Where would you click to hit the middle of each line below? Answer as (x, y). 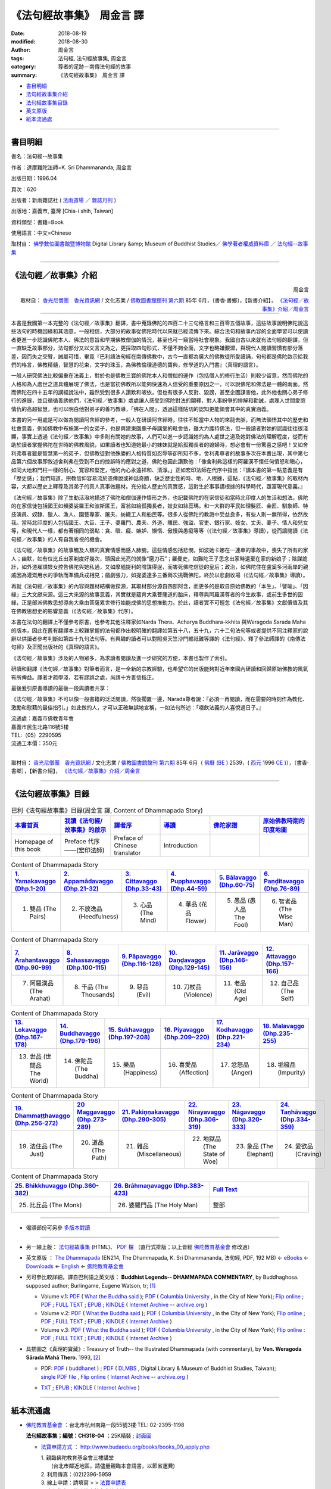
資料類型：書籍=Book (37, 222)
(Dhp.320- (247, 1120)
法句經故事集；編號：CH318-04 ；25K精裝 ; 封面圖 (89, 1436)
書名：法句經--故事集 (37, 156)
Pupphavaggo (191, 881)
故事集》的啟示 (85, 830)
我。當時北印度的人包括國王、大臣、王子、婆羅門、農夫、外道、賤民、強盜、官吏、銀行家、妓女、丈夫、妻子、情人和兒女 (160, 522)
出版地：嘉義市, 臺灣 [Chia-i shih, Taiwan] (62, 211)
